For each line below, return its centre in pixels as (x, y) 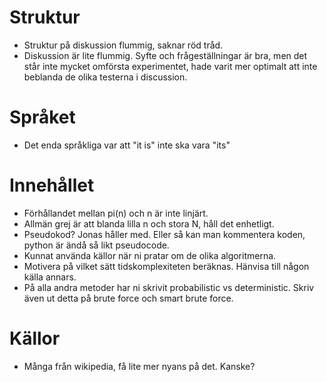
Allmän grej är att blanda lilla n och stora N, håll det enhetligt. (149, 223)
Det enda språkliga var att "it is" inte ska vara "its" (127, 145)
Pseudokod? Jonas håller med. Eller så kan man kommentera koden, (164, 234)
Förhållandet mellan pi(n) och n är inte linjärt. (116, 213)
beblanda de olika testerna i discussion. (105, 77)
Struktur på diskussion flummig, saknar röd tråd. (123, 45)
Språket (42, 117)
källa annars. (50, 277)
